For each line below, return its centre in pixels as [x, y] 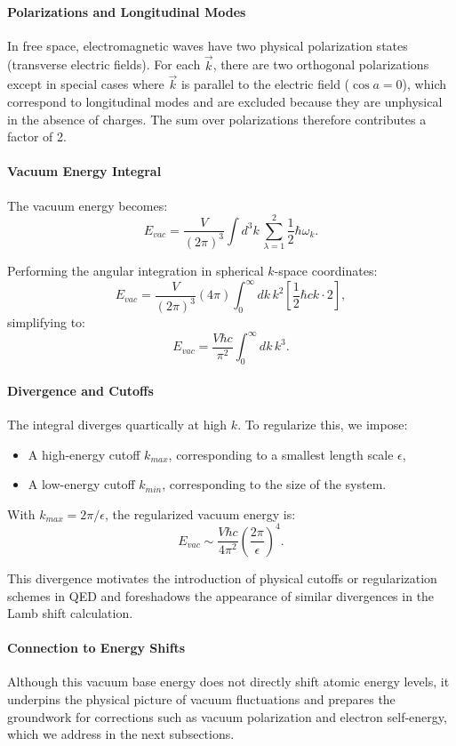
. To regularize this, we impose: [323, 425]
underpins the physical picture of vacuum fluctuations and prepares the [201, 699]
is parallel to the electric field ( [265, 84]
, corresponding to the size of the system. [274, 484]
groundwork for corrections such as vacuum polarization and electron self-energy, [227, 716]
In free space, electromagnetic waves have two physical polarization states [208, 45]
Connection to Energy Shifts [96, 648]
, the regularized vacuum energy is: [200, 513]
